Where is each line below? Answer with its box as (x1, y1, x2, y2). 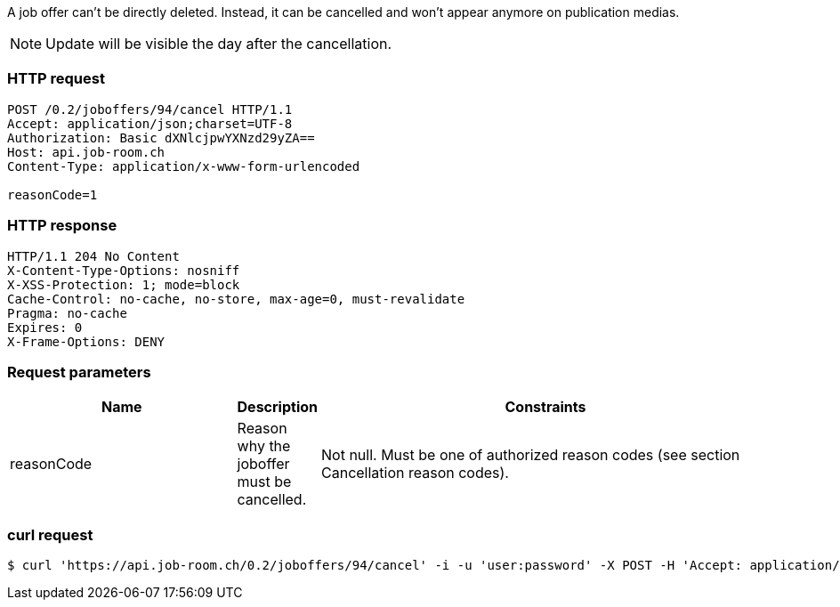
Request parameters (7, 362, 151, 381)
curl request (7, 525, 93, 544)
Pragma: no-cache (7, 305, 127, 320)
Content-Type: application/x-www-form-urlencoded (7, 158, 360, 174)
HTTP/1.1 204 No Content (7, 248, 180, 263)
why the (237, 437, 291, 456)
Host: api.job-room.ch (7, 144, 166, 159)
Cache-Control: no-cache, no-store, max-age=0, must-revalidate (7, 291, 465, 306)
